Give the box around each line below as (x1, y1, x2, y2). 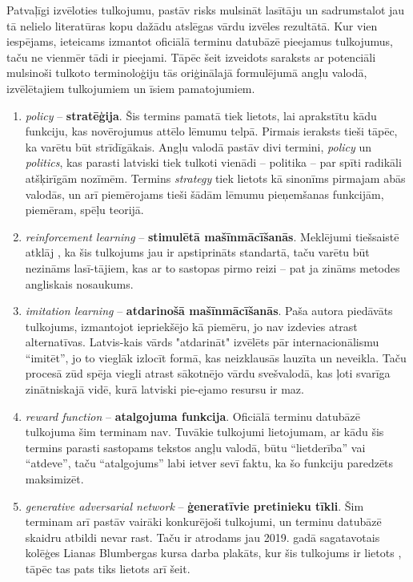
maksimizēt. (25, 471, 84, 487)
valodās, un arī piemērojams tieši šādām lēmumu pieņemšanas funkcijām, (25, 185, 384, 202)
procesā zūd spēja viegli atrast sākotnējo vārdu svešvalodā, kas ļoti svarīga (25, 365, 391, 382)
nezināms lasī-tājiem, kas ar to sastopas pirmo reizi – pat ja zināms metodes (25, 259, 400, 276)
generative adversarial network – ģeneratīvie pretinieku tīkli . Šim (25, 497, 364, 514)
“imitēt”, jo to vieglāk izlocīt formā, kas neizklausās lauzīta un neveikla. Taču (25, 349, 407, 366)
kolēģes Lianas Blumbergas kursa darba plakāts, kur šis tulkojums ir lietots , (25, 544, 402, 561)
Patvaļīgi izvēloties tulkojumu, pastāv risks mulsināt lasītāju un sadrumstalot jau (6, 2, 405, 18)
